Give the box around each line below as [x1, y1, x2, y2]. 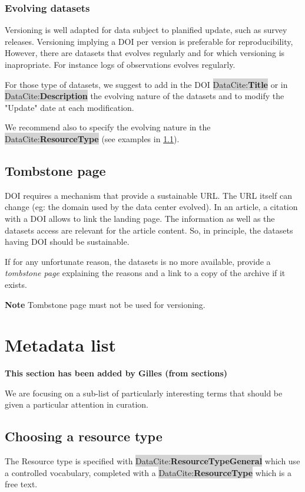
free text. [5, 478, 38, 490]
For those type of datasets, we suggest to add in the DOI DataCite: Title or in [5, 78, 288, 90]
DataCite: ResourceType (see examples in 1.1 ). [5, 132, 180, 145]
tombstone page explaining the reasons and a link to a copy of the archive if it [5, 267, 286, 279]
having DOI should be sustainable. [5, 235, 130, 248]
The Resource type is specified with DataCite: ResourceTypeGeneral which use [5, 455, 300, 467]
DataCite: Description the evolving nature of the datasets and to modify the [5, 90, 284, 102]
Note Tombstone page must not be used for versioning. [5, 298, 205, 310]
